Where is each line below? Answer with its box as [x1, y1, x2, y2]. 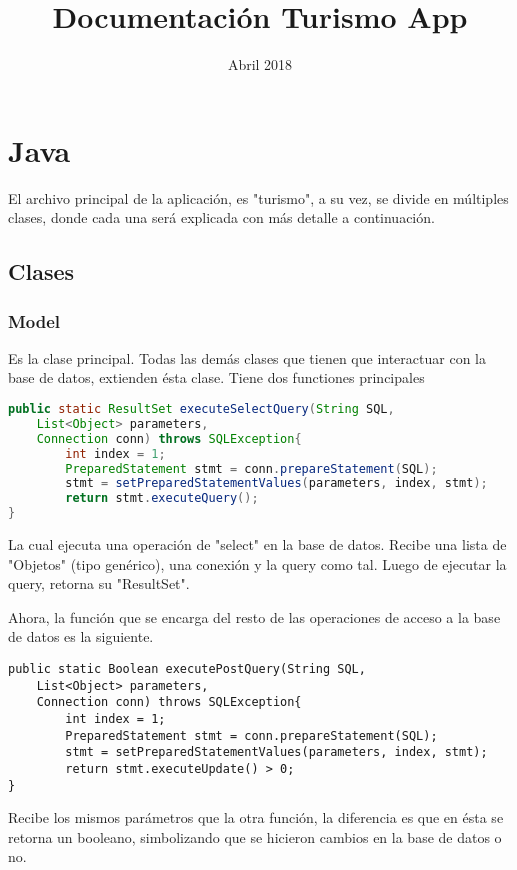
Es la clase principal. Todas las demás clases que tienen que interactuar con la [8, 347, 486, 368]
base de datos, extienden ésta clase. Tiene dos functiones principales [8, 367, 425, 388]
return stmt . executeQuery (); [65, 491, 259, 506]
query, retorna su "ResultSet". [8, 573, 190, 594]
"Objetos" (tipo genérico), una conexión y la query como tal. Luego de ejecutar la [8, 553, 507, 574]
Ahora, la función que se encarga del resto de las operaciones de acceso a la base [8, 606, 501, 627]
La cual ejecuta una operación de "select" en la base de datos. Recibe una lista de [8, 534, 507, 555]
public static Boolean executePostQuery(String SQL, [8, 662, 366, 676]
